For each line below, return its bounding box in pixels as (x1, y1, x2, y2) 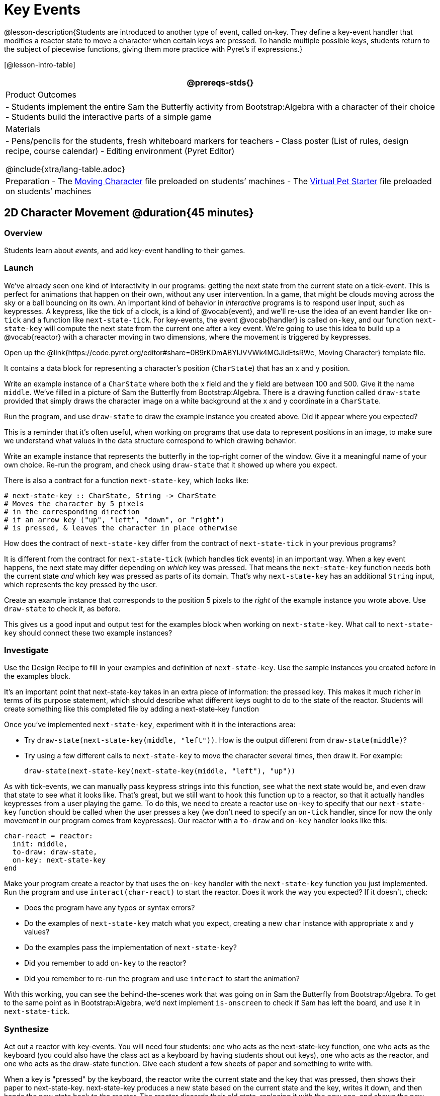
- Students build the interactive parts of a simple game (6, 111, 212, 122)
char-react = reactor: (4, 832, 94, 840)
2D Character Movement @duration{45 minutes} (4, 206, 254, 219)
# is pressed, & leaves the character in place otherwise (4, 523, 237, 532)
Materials (6, 123, 41, 134)
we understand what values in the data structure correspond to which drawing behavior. (4, 436, 296, 445)
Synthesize (4, 1024, 49, 1034)
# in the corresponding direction (4, 507, 140, 516)
